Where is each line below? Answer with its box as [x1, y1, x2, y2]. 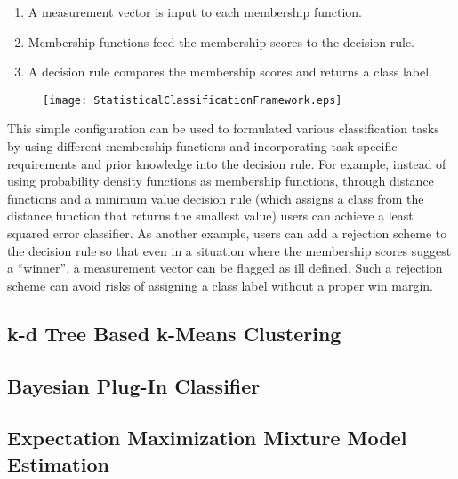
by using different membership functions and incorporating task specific [7, 137, 398, 156]
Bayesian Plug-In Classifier [7, 371, 261, 399]
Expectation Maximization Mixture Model [7, 424, 407, 451]
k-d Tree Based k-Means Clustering [7, 319, 341, 347]
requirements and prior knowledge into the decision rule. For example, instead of [7, 154, 446, 172]
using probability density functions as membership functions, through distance [7, 172, 434, 190]
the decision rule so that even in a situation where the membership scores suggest [7, 241, 452, 259]
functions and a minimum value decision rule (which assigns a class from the [7, 188, 424, 207]
